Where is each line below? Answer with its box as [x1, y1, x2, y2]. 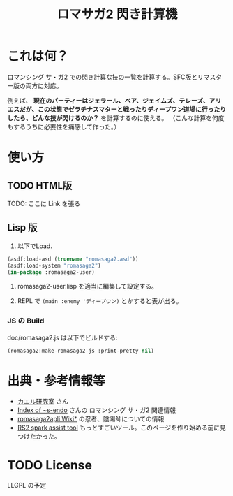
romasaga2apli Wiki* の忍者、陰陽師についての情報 [17, 415, 165, 423]
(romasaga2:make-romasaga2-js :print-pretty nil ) [7, 347, 155, 354]
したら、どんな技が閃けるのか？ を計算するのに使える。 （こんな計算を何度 [7, 113, 225, 122]
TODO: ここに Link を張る [7, 199, 81, 207]
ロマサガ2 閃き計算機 [57, 6, 178, 22]
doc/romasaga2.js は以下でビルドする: [7, 333, 118, 342]
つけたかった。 [17, 432, 61, 441]
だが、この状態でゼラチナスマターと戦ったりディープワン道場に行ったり [19, 105, 227, 113]
